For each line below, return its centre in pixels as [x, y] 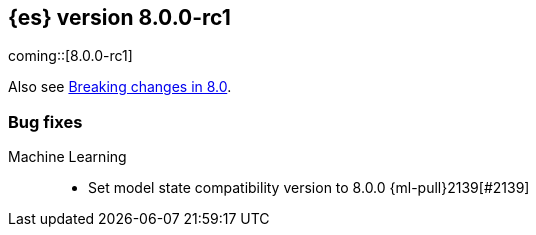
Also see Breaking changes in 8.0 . [120, 87]
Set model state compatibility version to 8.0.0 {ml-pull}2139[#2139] [309, 188]
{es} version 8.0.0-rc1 [119, 17]
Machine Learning [67, 157]
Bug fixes [45, 121]
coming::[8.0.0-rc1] [70, 56]
